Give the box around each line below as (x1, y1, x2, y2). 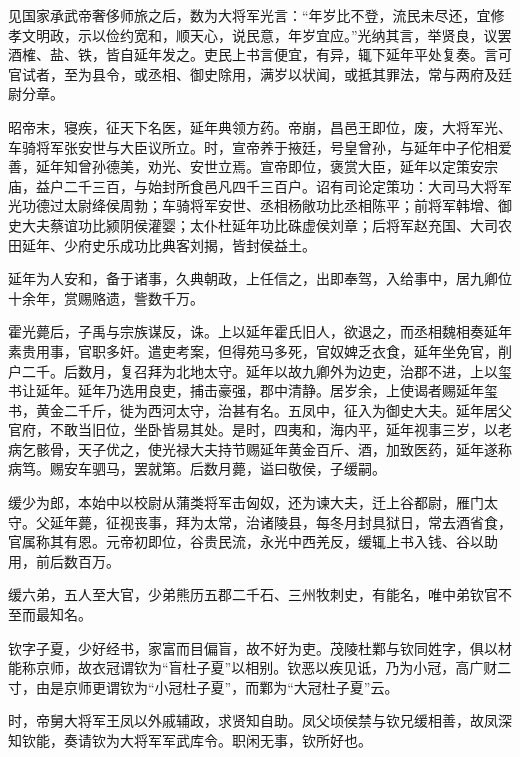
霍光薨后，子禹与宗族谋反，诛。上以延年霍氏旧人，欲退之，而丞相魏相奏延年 (8, 321, 512, 342)
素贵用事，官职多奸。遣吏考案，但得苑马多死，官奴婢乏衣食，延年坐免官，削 (8, 340, 512, 361)
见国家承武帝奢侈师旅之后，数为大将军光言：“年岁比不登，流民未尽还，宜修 (8, 5, 505, 25)
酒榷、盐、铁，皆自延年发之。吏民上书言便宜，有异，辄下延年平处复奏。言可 (8, 44, 512, 65)
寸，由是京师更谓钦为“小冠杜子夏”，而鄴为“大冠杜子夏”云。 (8, 676, 399, 697)
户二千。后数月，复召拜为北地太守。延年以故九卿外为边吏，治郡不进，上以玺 (8, 360, 512, 381)
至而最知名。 (8, 604, 92, 625)
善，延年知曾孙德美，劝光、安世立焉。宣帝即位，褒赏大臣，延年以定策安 (8, 156, 484, 177)
